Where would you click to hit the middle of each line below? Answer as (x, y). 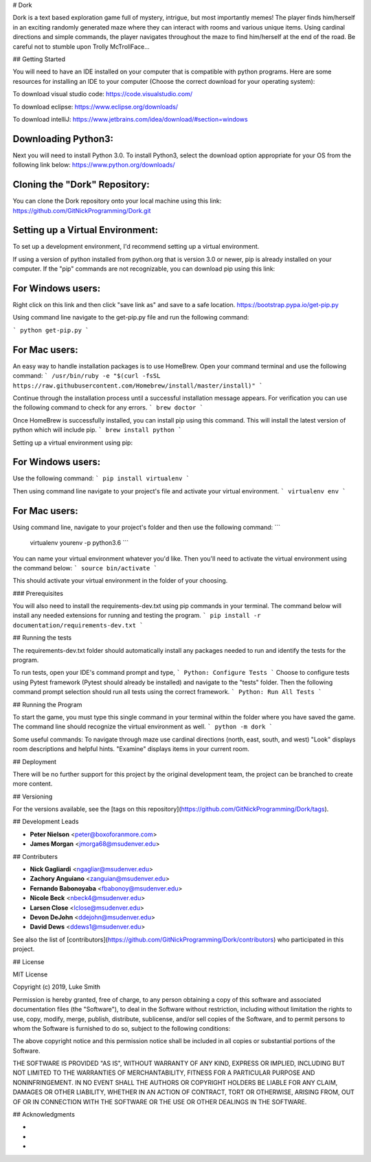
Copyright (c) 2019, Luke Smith (57, 987)
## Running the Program (47, 704)
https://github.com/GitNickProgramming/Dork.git (82, 210)
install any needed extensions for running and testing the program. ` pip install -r (137, 616)
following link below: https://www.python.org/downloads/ (94, 165)
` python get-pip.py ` (51, 330)
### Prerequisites (38, 593)
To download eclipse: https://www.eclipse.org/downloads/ (95, 107)
